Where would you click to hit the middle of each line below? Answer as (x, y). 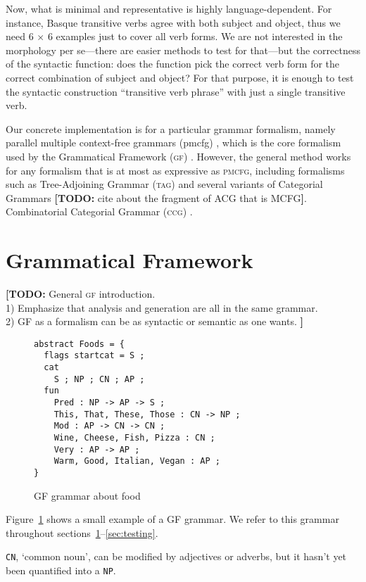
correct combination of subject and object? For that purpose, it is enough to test (180, 77)
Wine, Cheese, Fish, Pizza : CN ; (134, 438)
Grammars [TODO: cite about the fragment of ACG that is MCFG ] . (156, 197)
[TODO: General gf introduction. (81, 294)
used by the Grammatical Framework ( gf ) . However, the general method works (178, 156)
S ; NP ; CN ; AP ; (99, 379)
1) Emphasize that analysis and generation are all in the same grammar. (162, 307)
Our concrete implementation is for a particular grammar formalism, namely (171, 128)
